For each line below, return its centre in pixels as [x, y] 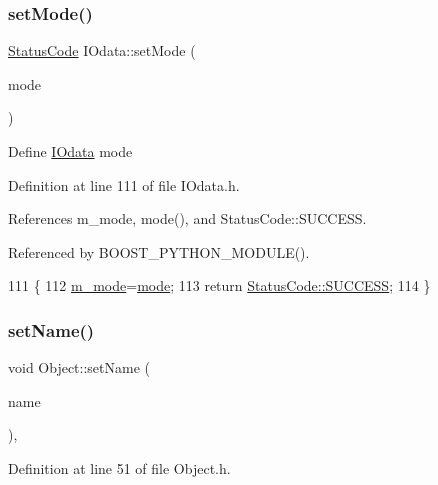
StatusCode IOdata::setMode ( [102, 50]
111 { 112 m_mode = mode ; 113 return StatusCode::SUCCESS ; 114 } [219, 285]
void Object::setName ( [79, 367]
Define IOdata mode [70, 151]
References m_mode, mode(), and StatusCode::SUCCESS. [187, 218]
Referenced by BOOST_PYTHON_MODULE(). [159, 251]
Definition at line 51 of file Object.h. [119, 467]
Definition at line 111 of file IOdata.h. [124, 184]
